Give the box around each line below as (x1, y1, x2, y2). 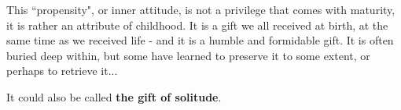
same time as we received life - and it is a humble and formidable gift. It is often (6, 32, 394, 48)
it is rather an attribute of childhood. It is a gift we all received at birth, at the (6, 16, 388, 33)
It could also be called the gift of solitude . (6, 88, 222, 105)
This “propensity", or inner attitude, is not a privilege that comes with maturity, (6, 2, 395, 17)
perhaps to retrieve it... (6, 62, 118, 79)
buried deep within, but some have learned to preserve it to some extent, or (6, 47, 370, 63)
